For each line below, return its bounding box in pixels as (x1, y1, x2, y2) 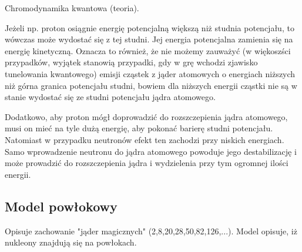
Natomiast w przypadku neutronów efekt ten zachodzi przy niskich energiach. (5, 133, 284, 145)
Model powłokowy (5, 197, 118, 215)
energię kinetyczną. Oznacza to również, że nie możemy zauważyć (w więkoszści (5, 44, 291, 57)
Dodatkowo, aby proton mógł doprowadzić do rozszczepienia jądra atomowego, (5, 110, 288, 122)
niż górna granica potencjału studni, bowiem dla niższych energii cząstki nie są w (5, 79, 297, 91)
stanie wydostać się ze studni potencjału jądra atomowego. (5, 91, 216, 103)
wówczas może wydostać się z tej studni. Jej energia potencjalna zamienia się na (5, 33, 293, 45)
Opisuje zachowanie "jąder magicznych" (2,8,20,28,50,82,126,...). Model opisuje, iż (5, 224, 297, 237)
